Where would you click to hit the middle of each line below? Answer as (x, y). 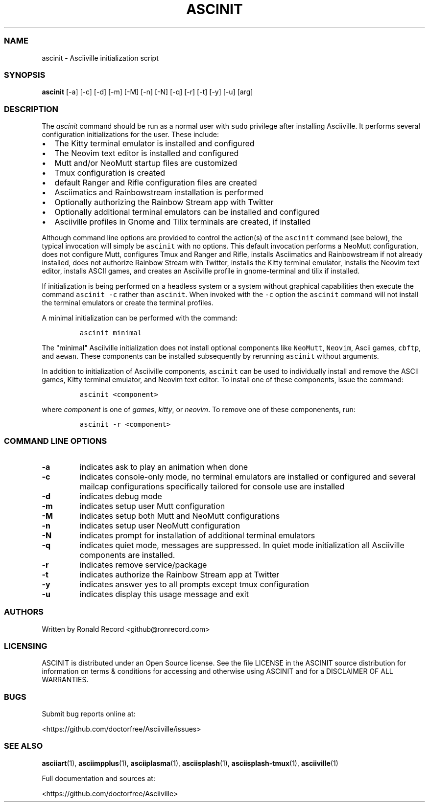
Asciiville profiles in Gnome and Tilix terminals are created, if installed (183, 222)
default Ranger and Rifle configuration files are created (156, 183)
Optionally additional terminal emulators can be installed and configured (187, 212)
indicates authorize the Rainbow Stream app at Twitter (179, 574)
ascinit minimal (111, 333)
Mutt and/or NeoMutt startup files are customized (146, 163)
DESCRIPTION (31, 109)
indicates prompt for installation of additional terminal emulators (197, 535)
